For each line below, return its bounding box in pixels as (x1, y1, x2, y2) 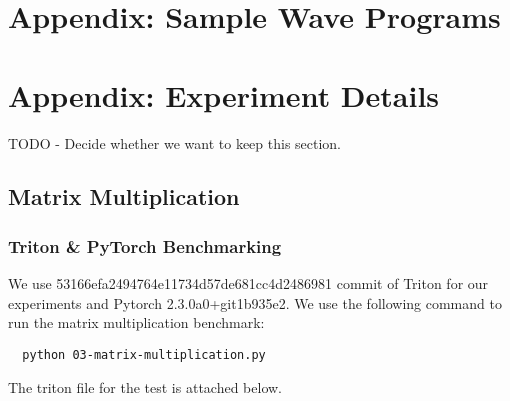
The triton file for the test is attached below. (8, 376, 282, 397)
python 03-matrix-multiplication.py (22, 347, 266, 362)
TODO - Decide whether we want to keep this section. (8, 132, 342, 153)
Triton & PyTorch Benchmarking (8, 233, 282, 258)
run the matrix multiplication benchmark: (8, 312, 265, 333)
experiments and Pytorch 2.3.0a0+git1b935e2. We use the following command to (8, 292, 502, 313)
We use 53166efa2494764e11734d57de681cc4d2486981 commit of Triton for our (8, 273, 489, 294)
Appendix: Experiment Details (8, 74, 440, 115)
